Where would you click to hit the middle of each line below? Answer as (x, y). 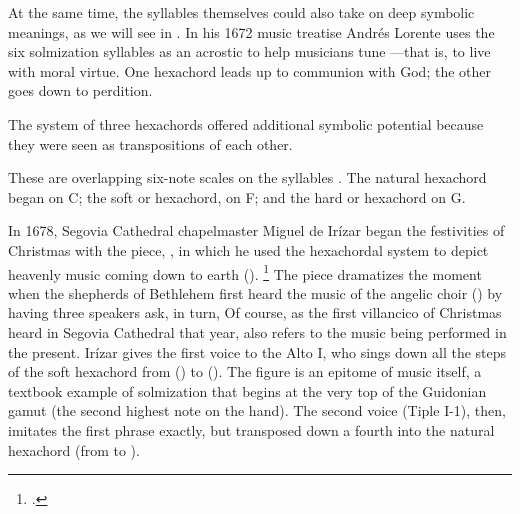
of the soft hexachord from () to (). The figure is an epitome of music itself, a (245, 371)
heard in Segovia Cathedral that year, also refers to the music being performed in (257, 331)
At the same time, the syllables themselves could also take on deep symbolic (241, 12)
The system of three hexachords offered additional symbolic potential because (246, 123)
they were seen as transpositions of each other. (150, 143)
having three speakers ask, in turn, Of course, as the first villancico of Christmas (255, 312)
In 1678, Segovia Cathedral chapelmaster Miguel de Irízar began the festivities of (256, 230)
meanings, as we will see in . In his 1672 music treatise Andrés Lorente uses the (251, 31)
